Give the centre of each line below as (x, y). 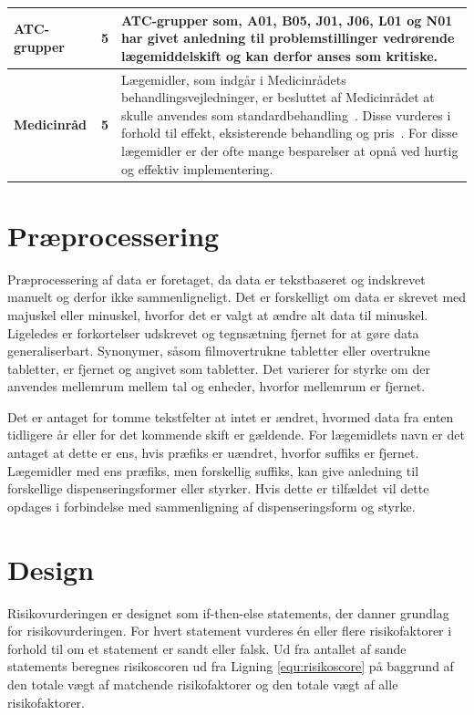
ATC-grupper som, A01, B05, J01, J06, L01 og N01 (287, 20)
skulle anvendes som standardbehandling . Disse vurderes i (286, 114)
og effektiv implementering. (197, 168)
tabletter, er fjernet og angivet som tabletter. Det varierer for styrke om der (219, 368)
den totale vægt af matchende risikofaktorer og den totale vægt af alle (203, 684)
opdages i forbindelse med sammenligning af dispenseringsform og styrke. (211, 506)
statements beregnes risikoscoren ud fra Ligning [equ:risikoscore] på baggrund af (231, 666)
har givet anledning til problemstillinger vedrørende (288, 38)
